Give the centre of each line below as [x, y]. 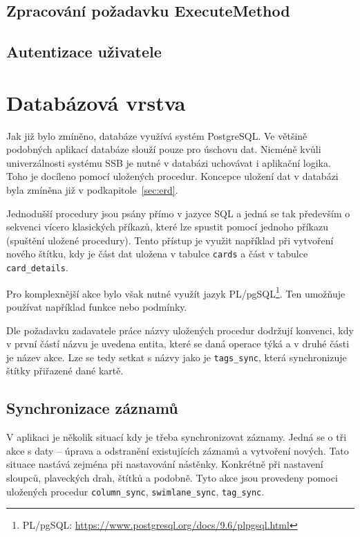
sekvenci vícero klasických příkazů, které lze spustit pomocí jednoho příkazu [167, 227]
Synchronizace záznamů [92, 408]
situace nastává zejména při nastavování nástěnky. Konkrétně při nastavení [165, 464]
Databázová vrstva [96, 102]
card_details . [37, 267]
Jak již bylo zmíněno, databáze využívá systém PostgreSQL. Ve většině [157, 135]
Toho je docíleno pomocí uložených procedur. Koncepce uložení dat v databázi [172, 176]
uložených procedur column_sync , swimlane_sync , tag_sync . [135, 491]
